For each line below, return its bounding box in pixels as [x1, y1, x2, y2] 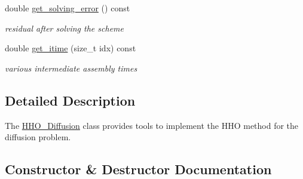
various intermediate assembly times [5, 61, 137, 74]
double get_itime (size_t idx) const [5, 42, 136, 54]
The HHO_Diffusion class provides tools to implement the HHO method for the [5, 119, 299, 131]
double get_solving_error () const [5, 2, 130, 14]
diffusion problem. [5, 131, 71, 143]
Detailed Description [5, 91, 136, 109]
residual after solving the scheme [5, 21, 124, 34]
